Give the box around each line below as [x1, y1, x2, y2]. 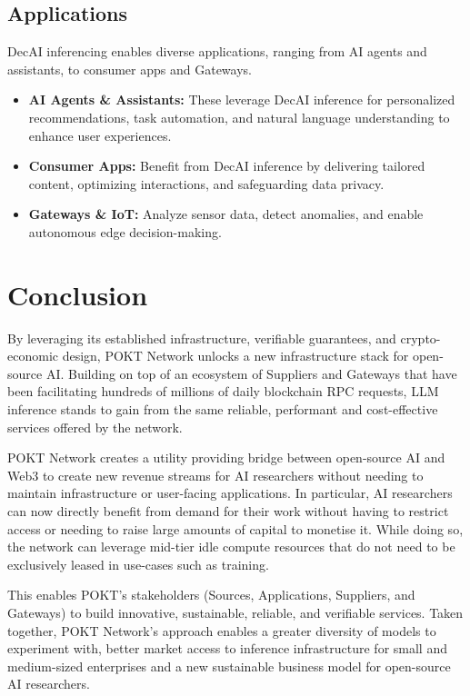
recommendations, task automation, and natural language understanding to [28, 107, 450, 126]
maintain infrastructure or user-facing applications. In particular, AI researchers [7, 483, 453, 502]
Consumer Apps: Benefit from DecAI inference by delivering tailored [28, 156, 425, 175]
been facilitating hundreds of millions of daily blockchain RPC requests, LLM [7, 382, 439, 401]
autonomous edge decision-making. [28, 222, 222, 241]
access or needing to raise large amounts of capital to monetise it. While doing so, [7, 519, 464, 538]
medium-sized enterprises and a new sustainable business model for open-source [7, 656, 451, 675]
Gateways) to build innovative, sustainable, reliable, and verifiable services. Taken [7, 602, 464, 621]
